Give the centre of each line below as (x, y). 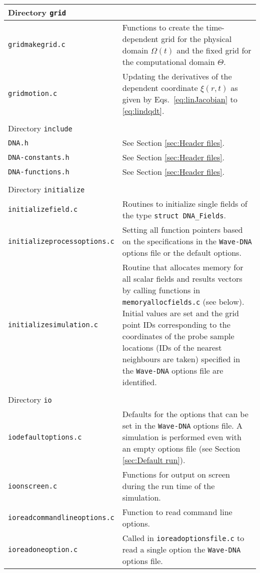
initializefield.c (43, 209)
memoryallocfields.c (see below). (183, 301)
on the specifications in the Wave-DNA (187, 241)
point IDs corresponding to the (176, 324)
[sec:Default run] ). (154, 460)
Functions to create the (163, 27)
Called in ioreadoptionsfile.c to (183, 538)
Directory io (30, 399)
